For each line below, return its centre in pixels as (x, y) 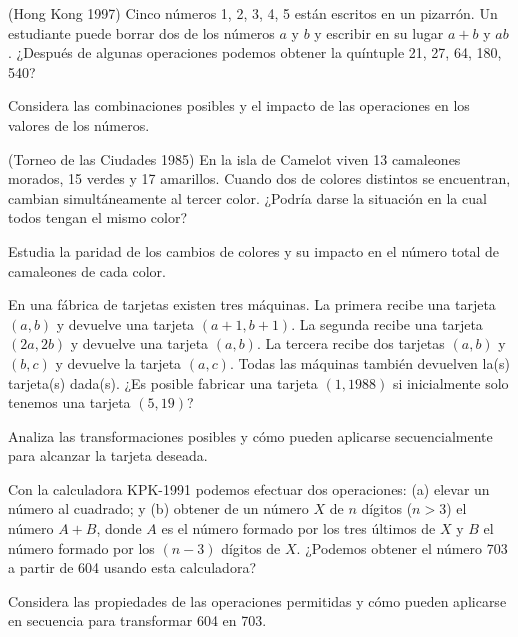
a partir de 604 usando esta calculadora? (132, 567)
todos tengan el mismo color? (98, 217)
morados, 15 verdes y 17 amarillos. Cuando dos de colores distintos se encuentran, (259, 178)
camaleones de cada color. (87, 270)
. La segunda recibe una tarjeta (387, 323)
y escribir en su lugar (379, 32)
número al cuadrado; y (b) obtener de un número (158, 508)
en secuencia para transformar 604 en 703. (137, 620)
